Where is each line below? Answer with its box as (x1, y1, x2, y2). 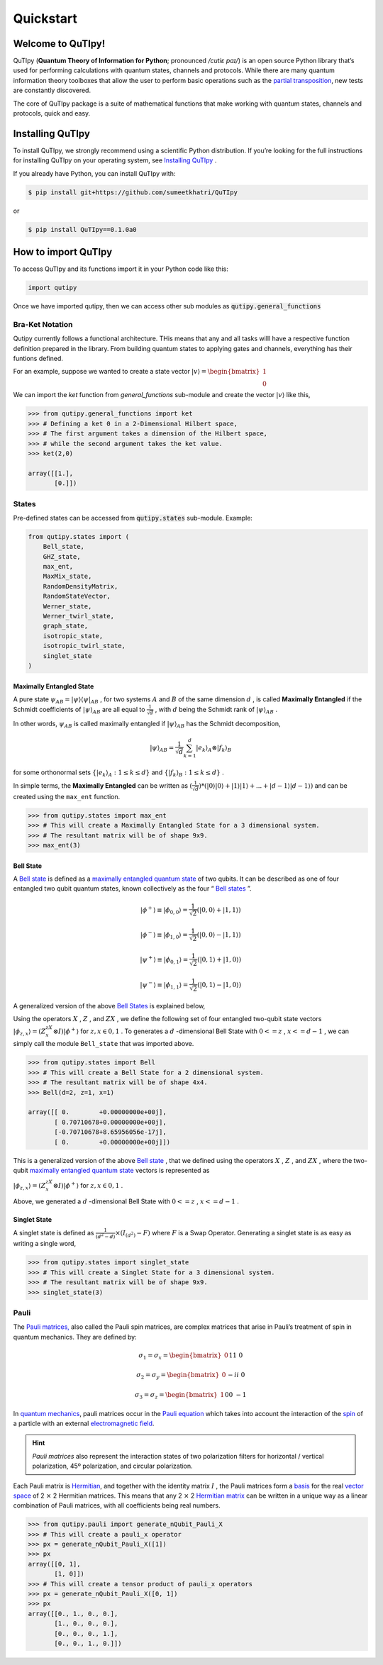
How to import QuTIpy (13, 246, 113, 258)
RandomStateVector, (43, 592, 111, 601)
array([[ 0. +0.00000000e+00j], (28, 1108, 167, 1116)
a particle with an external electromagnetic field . (13, 1419, 155, 1427)
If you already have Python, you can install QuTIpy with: (13, 169, 176, 177)
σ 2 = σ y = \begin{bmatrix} (135, 1371, 220, 1381)
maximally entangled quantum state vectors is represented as (29, 1166, 210, 1174)
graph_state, (43, 622, 89, 630)
